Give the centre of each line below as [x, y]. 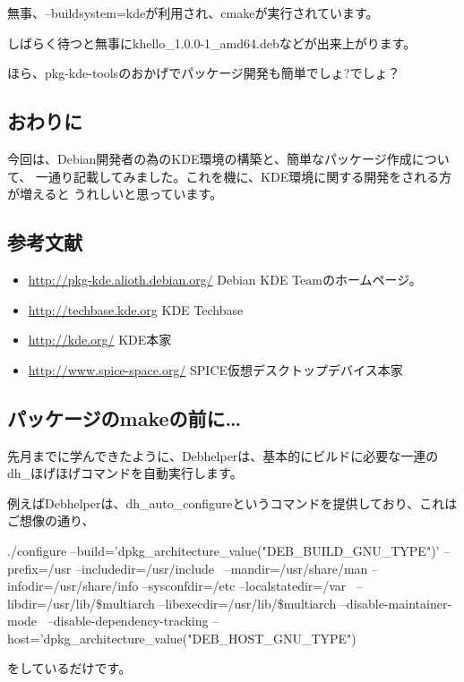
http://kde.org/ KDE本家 [100, 340]
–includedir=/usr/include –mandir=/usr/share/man [222, 568]
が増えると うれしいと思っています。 [115, 194]
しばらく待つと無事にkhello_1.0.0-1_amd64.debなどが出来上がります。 [212, 43]
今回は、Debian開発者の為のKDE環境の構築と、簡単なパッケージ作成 [210, 158]
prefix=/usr [39, 568]
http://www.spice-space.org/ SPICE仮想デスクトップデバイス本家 [215, 369]
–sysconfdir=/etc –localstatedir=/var [244, 586]
